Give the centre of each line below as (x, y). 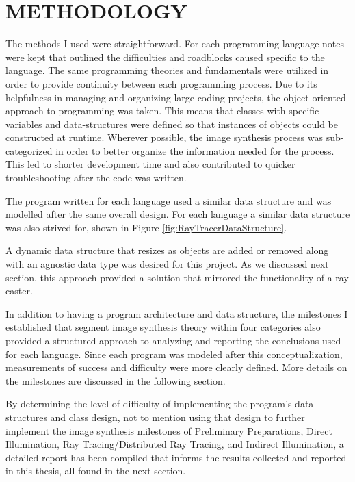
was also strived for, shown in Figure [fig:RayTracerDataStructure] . (146, 227)
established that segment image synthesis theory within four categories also (163, 327)
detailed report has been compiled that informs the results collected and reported (176, 457)
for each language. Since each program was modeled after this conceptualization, (174, 354)
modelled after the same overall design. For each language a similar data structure (178, 214)
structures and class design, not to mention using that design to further (155, 417)
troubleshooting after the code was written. (96, 178)
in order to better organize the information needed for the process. (195, 150)
